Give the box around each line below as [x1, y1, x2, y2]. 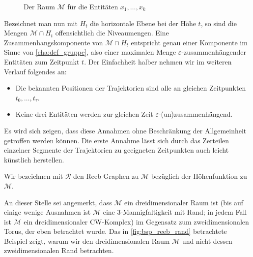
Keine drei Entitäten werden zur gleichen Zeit [15, 109, 153, 119]
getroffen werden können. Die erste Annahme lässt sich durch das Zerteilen [4, 135, 229, 145]
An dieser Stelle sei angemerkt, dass [4, 197, 112, 207]
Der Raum [24, 1, 55, 11]
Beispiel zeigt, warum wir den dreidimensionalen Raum [4, 235, 170, 246]
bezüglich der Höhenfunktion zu [151, 171, 247, 181]
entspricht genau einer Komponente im [131, 37, 248, 47]
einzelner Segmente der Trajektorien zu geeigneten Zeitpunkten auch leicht [4, 145, 229, 155]
